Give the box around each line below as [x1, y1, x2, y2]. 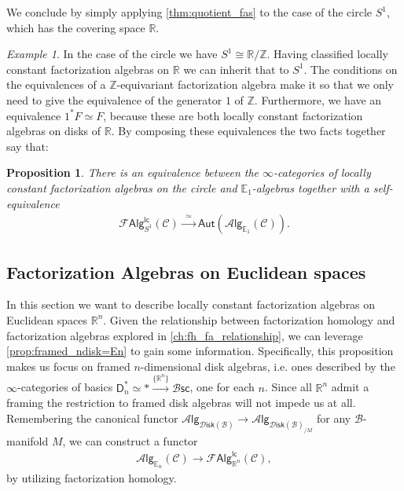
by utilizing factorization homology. [6, 470, 177, 486]
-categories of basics [17, 379, 113, 395]
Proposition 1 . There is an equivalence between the [6, 164, 259, 181]
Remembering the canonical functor [6, 409, 178, 426]
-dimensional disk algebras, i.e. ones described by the [140, 357, 395, 374]
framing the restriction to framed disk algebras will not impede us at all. [6, 394, 356, 411]
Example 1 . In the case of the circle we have [6, 46, 218, 62]
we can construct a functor [69, 432, 198, 449]
